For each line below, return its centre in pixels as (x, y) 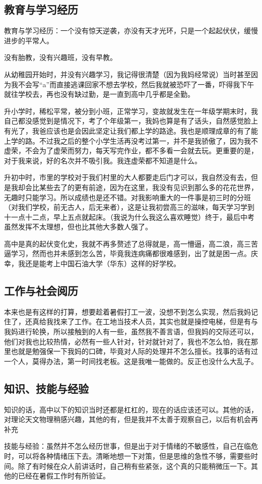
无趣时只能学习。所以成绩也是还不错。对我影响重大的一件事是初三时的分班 (127, 197)
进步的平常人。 (29, 40)
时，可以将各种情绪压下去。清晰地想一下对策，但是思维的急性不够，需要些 (127, 456)
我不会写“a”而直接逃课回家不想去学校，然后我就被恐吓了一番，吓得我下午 (133, 84)
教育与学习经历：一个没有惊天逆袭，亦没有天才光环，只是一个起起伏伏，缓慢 (131, 31)
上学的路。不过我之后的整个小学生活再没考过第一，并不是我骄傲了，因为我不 (131, 140)
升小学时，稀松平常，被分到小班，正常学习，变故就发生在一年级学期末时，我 (131, 111)
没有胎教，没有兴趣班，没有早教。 (60, 57)
